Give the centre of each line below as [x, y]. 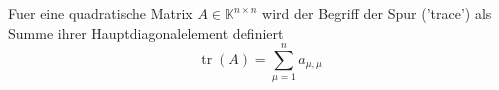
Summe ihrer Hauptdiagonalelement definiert [146, 32]
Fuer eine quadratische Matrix [100, 13]
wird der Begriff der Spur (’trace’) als [377, 13]
